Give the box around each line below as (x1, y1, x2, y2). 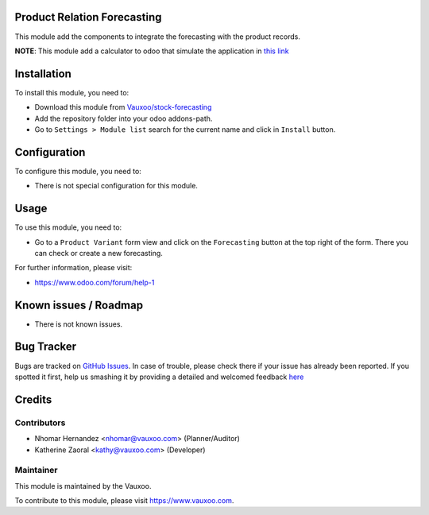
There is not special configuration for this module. (34, 181, 199, 191)
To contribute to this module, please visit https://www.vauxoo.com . (14, 496, 234, 505)
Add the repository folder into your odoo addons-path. (34, 114, 213, 123)
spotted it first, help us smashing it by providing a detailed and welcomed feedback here (14, 372, 304, 381)
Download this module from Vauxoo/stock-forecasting (34, 103, 212, 112)
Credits (14, 393, 52, 406)
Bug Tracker (14, 340, 77, 354)
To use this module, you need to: (14, 223, 122, 232)
